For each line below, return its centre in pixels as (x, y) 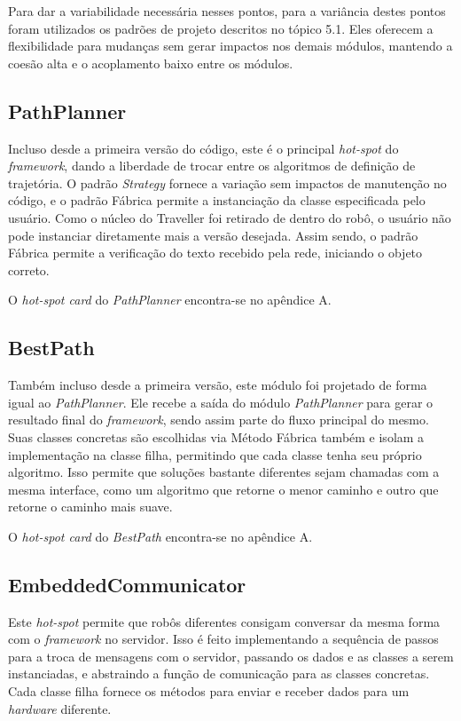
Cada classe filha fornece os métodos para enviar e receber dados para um (209, 691)
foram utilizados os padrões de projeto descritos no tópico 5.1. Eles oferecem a (221, 28)
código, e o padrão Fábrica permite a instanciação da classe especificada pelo (217, 200)
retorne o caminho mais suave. (90, 507)
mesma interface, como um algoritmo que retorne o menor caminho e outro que (223, 489)
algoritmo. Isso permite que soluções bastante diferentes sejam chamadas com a (224, 472)
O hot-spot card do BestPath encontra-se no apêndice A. (160, 536)
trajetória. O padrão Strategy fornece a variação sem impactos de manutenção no (227, 182)
